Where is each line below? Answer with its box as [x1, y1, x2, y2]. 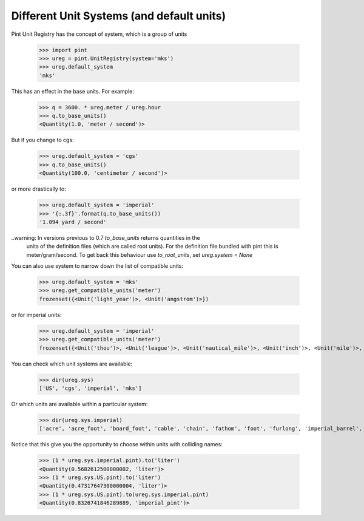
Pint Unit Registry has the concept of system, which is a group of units [11, 30, 187, 38]
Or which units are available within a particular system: [11, 400, 148, 407]
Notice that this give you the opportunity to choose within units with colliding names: [11, 441, 223, 448]
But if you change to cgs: [11, 137, 74, 144]
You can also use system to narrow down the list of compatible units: [11, 262, 184, 270]
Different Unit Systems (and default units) [11, 9, 226, 22]
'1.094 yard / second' [39, 219, 107, 225]
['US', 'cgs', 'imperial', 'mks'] [39, 384, 142, 392]
